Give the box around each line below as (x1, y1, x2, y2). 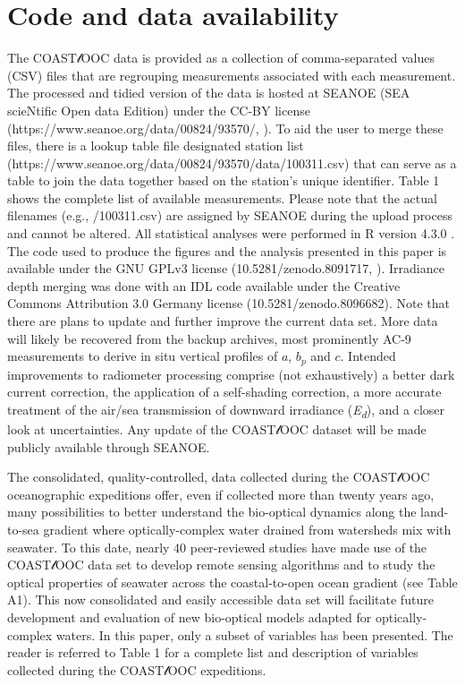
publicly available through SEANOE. (7, 437, 210, 456)
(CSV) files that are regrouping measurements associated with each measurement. (7, 65, 456, 84)
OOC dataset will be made (280, 419, 427, 438)
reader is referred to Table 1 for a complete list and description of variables (7, 643, 418, 662)
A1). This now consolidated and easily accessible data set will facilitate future (7, 590, 434, 609)
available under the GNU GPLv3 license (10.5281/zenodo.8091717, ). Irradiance (7, 259, 444, 278)
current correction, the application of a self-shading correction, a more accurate (7, 382, 442, 401)
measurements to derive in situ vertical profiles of (7, 347, 278, 365)
